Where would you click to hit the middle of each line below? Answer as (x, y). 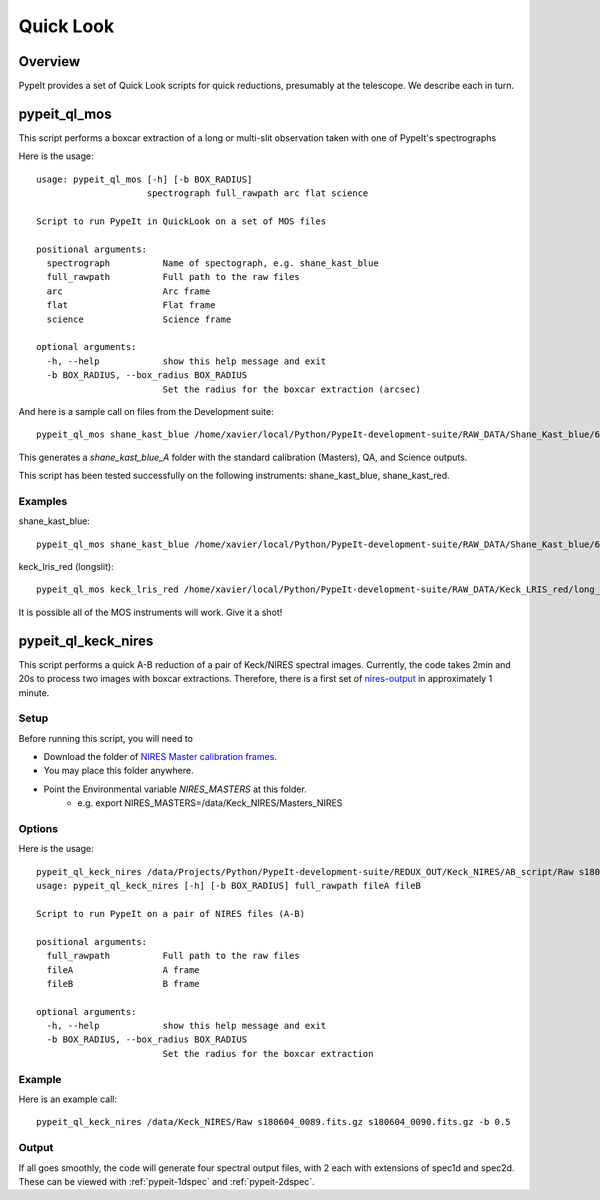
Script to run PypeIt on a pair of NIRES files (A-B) (170, 913)
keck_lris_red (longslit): (66, 567)
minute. (34, 692)
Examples (43, 501)
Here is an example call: (67, 1099)
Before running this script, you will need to (106, 738)
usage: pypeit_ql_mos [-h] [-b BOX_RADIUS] (144, 179)
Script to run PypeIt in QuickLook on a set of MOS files (181, 221)
